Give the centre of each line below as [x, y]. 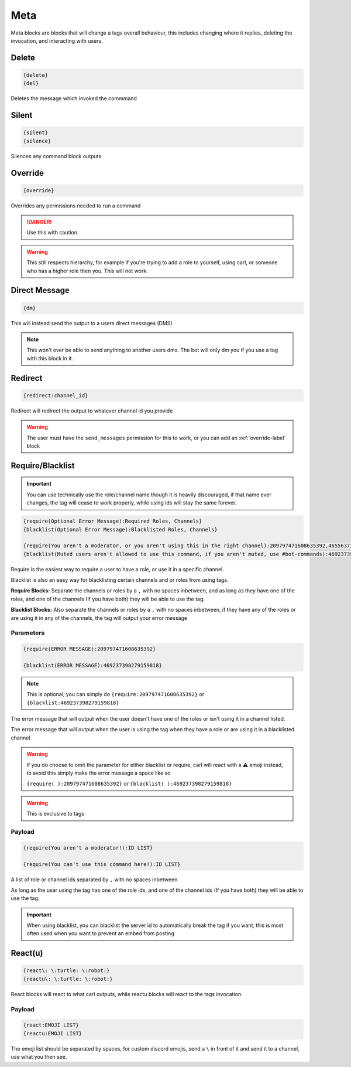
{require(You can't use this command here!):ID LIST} [102, 864]
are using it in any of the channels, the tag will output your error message [99, 618]
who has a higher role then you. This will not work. [87, 271]
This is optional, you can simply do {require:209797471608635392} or [116, 694]
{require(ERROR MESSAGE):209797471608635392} [90, 649]
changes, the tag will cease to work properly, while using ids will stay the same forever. [132, 503]
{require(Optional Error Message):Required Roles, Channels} [113, 521]
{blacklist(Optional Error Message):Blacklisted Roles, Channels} [120, 529]
